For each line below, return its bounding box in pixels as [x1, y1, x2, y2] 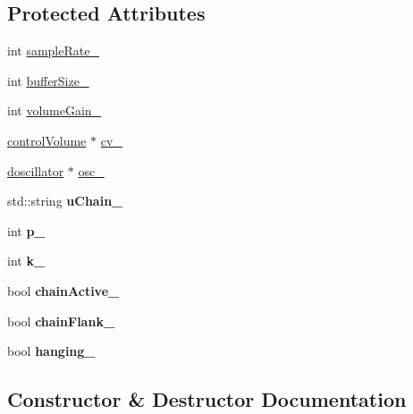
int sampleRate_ [7, 41, 99, 60]
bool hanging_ [7, 342, 96, 360]
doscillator [7, 161, 64, 180]
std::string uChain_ [7, 191, 123, 210]
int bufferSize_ [7, 71, 89, 89]
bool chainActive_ [7, 281, 120, 300]
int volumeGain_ [7, 101, 102, 120]
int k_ [7, 251, 46, 270]
